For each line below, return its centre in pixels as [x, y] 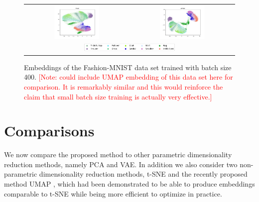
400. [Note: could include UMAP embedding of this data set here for [129, 77]
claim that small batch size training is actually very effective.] [118, 96]
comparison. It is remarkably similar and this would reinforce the [124, 86]
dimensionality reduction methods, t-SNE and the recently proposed [143, 174]
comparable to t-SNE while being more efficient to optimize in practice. [113, 193]
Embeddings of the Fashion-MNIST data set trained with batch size [128, 67]
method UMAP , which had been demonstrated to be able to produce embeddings [129, 184]
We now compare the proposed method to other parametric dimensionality [118, 154]
